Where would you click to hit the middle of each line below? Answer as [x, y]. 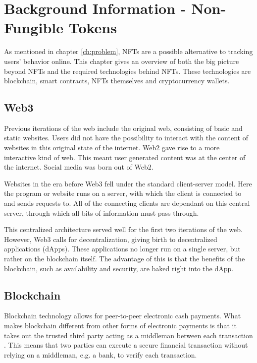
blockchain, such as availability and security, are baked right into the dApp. [119, 268]
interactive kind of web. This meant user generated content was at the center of [125, 157]
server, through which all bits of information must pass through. [102, 212]
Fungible [34, 28]
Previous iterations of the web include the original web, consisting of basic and [123, 128]
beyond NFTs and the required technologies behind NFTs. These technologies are [128, 71]
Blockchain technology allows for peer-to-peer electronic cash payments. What [123, 316]
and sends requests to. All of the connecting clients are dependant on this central [127, 203]
